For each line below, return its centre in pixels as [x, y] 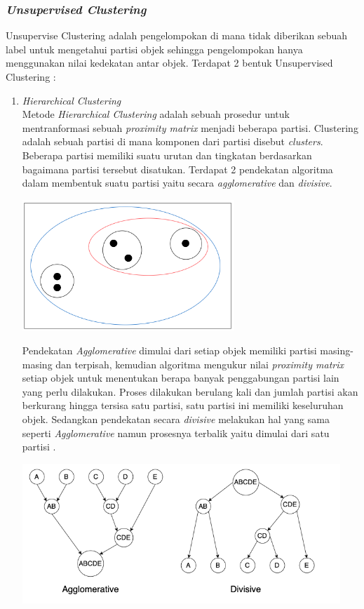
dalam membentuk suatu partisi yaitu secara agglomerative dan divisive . [177, 183]
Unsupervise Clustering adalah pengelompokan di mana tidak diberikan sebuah [177, 35]
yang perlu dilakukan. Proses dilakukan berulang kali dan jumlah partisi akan [190, 391]
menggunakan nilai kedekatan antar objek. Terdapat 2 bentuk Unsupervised [169, 63]
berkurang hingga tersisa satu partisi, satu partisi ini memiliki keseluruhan [183, 405]
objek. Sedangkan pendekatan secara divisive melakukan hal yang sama [176, 419]
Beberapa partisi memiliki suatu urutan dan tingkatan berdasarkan [167, 155]
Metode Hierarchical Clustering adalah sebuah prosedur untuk [156, 114]
